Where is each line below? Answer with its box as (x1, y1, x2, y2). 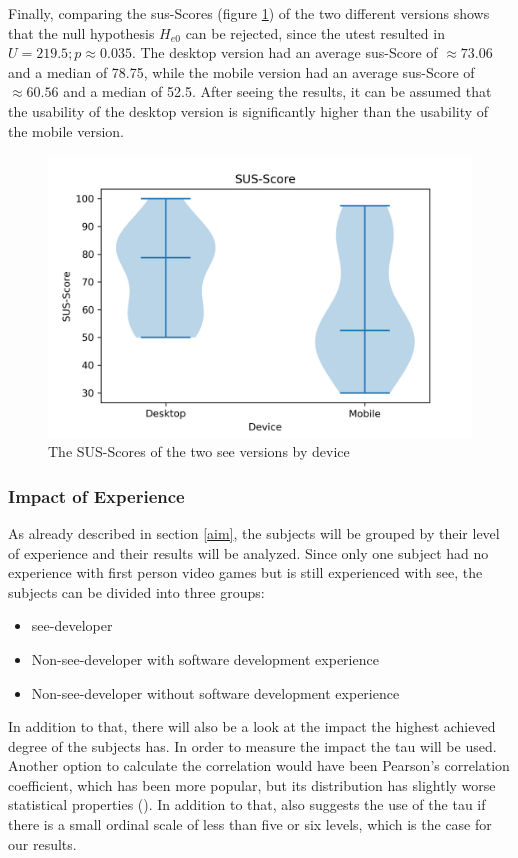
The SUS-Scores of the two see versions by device (48, 441, 350, 462)
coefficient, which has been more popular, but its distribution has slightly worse (8, 774, 496, 795)
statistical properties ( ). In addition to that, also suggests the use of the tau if (8, 794, 486, 815)
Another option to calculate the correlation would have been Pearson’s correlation (8, 755, 510, 776)
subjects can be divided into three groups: (8, 581, 265, 602)
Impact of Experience (8, 483, 185, 508)
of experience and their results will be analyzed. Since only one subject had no (8, 542, 489, 563)
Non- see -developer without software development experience (31, 682, 400, 703)
